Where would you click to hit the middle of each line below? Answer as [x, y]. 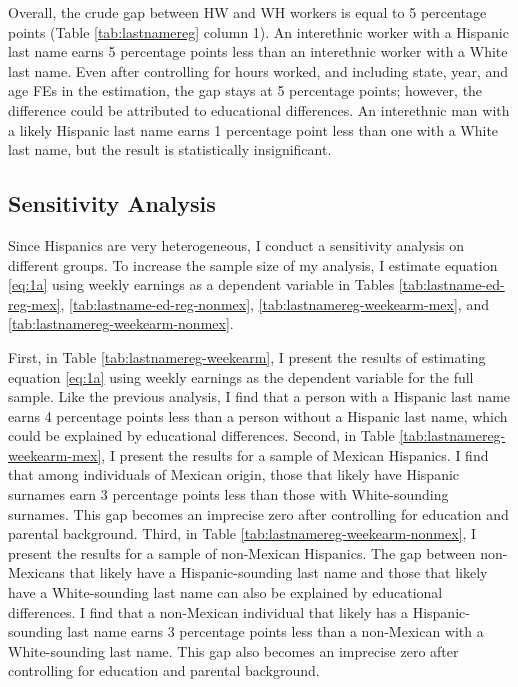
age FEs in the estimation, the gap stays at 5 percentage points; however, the [245, 90]
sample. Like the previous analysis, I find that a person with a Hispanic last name [259, 396]
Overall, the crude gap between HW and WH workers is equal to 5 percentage [247, 12]
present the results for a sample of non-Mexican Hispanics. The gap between [242, 552]
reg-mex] [34, 303]
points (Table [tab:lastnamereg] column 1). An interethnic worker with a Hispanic [258, 31]
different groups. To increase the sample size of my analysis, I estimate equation [253, 264]
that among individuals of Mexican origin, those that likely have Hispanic [234, 474]
